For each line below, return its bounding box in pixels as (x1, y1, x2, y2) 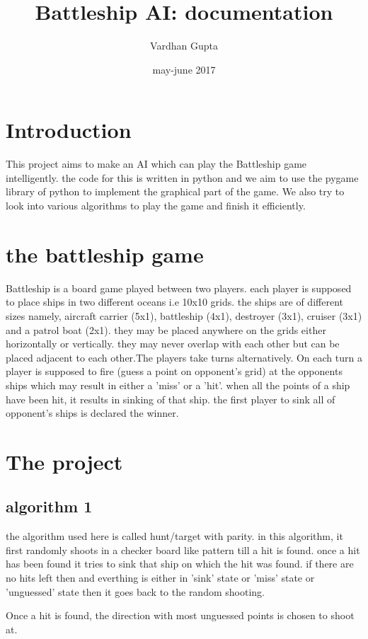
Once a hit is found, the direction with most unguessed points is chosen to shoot (6, 608, 355, 623)
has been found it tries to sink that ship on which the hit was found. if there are (6, 556, 354, 571)
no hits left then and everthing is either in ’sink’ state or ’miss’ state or (6, 570, 315, 585)
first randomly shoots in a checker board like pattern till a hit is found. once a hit (6, 542, 360, 557)
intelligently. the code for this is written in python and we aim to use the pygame (6, 170, 359, 185)
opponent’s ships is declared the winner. (6, 405, 179, 420)
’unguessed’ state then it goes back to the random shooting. (6, 584, 265, 599)
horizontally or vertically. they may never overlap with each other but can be (6, 336, 340, 351)
